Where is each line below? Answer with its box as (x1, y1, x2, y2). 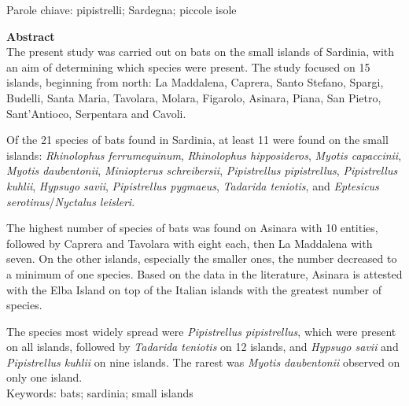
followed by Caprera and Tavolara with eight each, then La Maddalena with (6, 234, 373, 251)
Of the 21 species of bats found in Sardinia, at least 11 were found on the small (6, 131, 389, 148)
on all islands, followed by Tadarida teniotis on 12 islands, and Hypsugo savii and (6, 338, 399, 355)
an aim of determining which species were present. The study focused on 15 (6, 58, 370, 75)
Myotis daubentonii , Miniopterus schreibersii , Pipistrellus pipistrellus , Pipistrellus (6, 162, 398, 179)
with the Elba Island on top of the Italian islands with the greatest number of (6, 281, 381, 297)
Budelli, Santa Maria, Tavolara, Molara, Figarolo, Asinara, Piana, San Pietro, (6, 89, 381, 105)
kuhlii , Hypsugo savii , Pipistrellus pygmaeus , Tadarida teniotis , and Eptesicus (6, 177, 379, 194)
